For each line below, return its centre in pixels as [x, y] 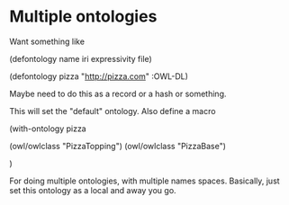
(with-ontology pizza [48, 129]
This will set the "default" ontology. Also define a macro [113, 111]
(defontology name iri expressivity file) [81, 58]
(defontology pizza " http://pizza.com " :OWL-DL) [99, 76]
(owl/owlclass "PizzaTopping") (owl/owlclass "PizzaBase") [118, 146]
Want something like [47, 41]
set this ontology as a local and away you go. [93, 190]
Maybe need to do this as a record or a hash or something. [118, 94]
